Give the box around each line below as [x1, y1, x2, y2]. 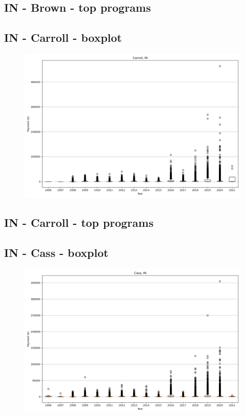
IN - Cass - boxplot [4, 245, 109, 260]
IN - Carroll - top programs [4, 215, 154, 230]
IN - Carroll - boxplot [4, 30, 122, 45]
